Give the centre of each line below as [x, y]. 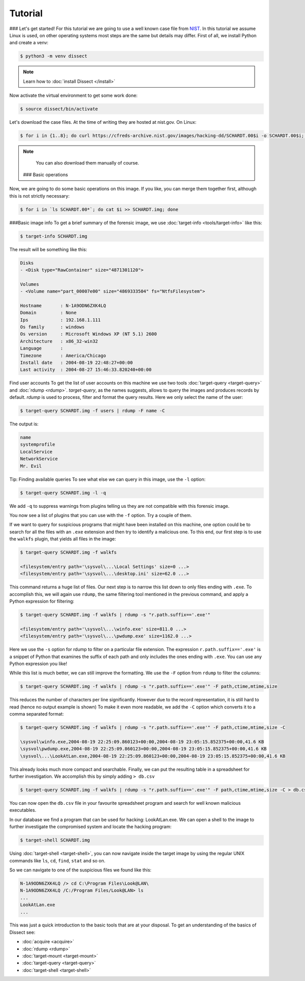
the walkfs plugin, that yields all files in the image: [63, 539]
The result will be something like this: [48, 249]
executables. [23, 810]
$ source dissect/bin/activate [59, 109]
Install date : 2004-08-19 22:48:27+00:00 [77, 362]
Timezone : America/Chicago [63, 356]
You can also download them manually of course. [87, 163]
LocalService [36, 452]
